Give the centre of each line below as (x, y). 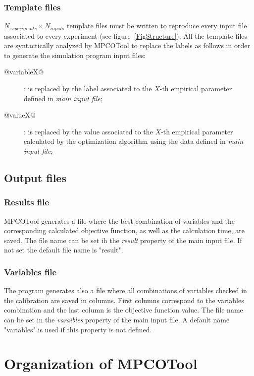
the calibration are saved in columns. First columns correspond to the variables (124, 300)
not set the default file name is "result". (64, 250)
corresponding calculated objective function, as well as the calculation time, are (125, 230)
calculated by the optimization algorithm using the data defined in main (134, 141)
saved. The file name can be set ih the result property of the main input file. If (123, 240)
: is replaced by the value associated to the (88, 131)
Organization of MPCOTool (101, 363)
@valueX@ (20, 115)
